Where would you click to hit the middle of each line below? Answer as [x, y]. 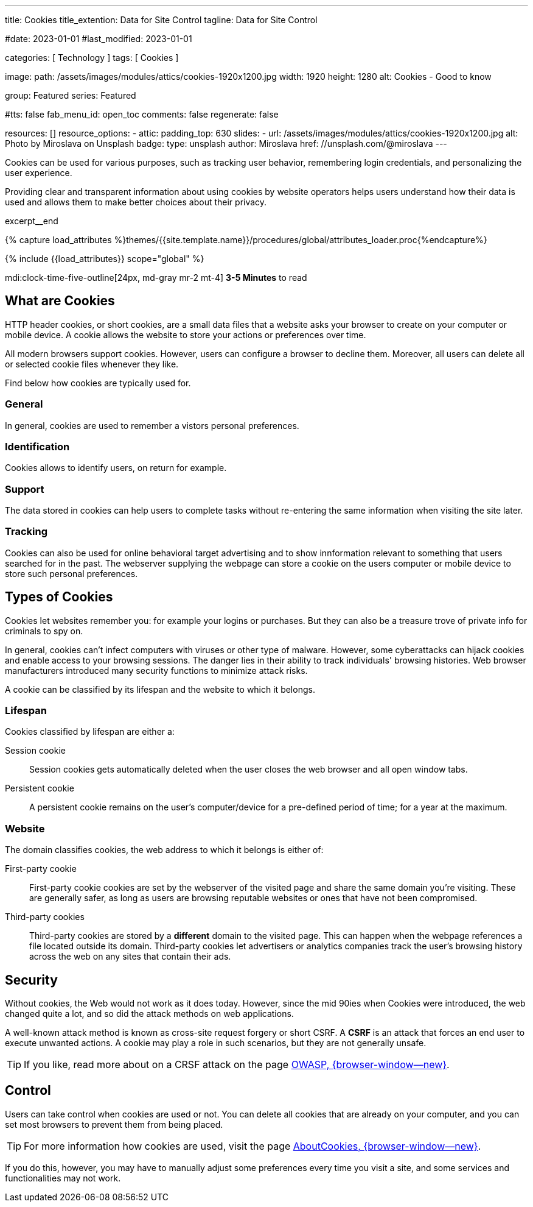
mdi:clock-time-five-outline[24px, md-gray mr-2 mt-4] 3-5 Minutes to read [156, 278]
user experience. [39, 173]
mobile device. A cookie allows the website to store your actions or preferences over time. [186, 334]
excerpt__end [32, 221]
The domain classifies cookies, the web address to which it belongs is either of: [164, 850]
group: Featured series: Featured [71, 95]
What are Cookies [60, 301]
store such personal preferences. [71, 573]
